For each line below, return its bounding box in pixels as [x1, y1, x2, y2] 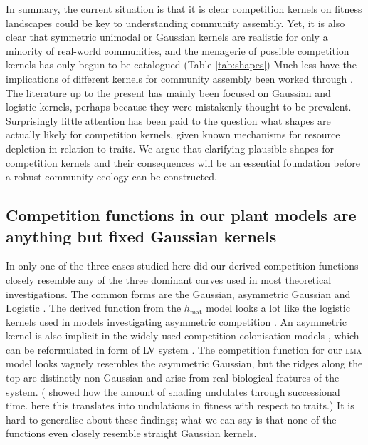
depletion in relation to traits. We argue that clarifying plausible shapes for [6, 140, 335, 155]
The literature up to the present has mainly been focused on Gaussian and [6, 85, 331, 100]
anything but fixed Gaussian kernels [6, 225, 277, 247]
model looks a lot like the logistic [206, 300, 350, 315]
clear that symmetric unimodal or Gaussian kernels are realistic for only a [6, 29, 328, 44]
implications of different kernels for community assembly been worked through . [6, 71, 353, 86]
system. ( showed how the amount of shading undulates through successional [6, 384, 340, 399]
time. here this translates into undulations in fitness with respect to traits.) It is [6, 398, 354, 413]
